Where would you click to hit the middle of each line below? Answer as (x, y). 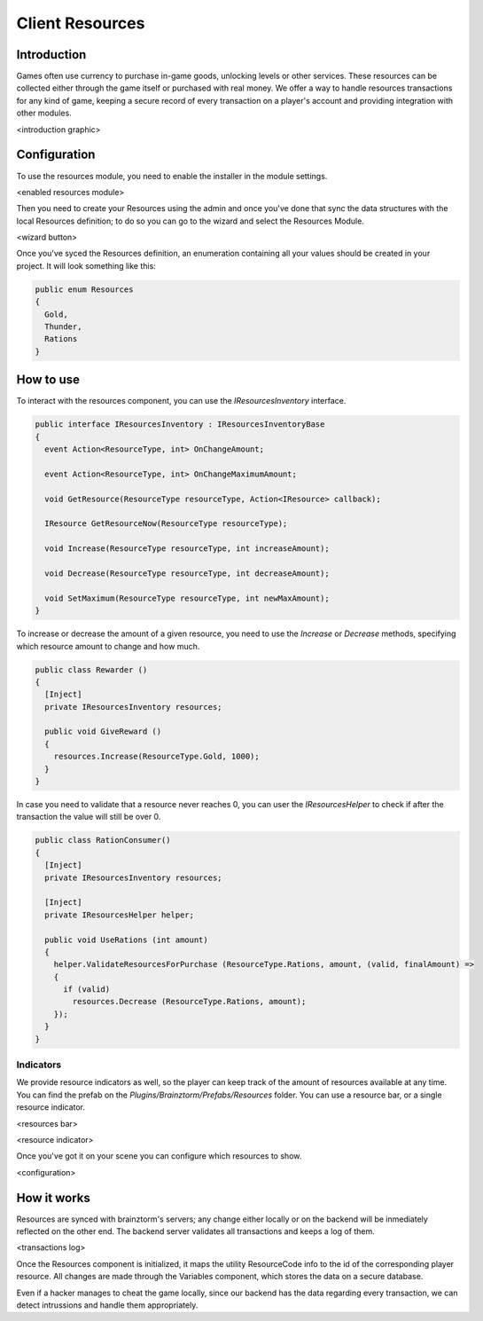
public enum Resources (84, 289)
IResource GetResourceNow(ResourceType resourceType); (166, 524)
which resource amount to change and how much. (108, 646)
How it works (53, 1198)
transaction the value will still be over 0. (89, 817)
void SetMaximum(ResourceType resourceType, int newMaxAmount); (187, 598)
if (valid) (87, 990)
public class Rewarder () (91, 669)
